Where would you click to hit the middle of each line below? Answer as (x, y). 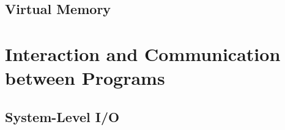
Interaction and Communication (143, 53)
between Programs (85, 78)
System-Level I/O (62, 116)
